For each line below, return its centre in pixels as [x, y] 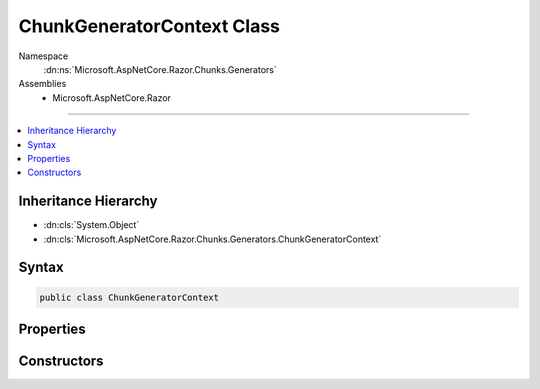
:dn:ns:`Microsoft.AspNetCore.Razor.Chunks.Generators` [160, 69]
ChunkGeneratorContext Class [149, 26]
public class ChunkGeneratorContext [129, 297]
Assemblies [42, 84]
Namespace [43, 56]
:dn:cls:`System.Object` [91, 225]
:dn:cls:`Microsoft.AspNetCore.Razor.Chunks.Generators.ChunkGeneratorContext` [212, 239]
